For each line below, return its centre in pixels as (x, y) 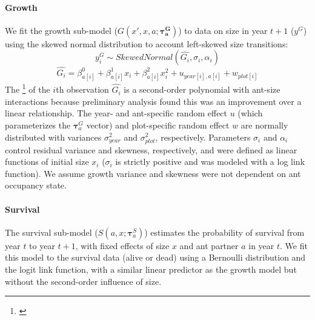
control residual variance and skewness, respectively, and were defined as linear (151, 149)
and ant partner (209, 245)
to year (42, 245)
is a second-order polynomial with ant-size (202, 89)
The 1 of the (28, 88)
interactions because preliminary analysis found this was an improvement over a (153, 101)
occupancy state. (36, 185)
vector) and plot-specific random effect (158, 125)
